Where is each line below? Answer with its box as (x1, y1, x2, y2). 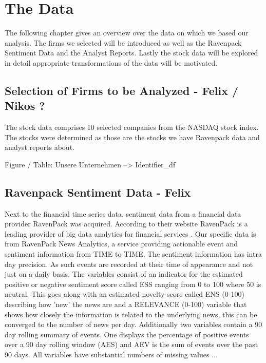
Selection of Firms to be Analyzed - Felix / (5, 82, 239, 98)
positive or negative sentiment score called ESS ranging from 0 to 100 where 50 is (5, 278, 261, 289)
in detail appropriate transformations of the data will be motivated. (5, 57, 218, 68)
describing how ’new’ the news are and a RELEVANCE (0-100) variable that (5, 299, 247, 310)
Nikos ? (5, 98, 45, 113)
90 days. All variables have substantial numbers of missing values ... (5, 349, 218, 359)
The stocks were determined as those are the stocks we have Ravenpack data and (5, 131, 260, 142)
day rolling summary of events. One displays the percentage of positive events (5, 329, 249, 339)
